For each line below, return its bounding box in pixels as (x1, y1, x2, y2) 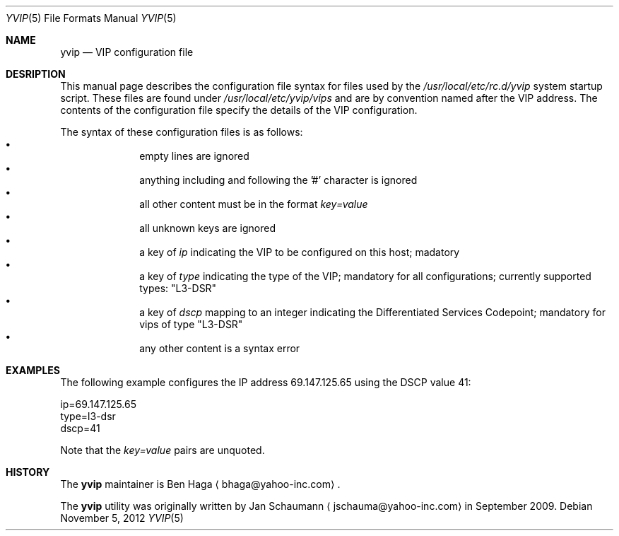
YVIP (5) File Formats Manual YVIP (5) (6, 12, 177, 24)
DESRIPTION (6, 68, 66, 80)
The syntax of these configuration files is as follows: (60, 126, 303, 138)
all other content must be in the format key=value (139, 198, 368, 210)
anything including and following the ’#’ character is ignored (139, 174, 418, 186)
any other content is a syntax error (139, 342, 300, 354)
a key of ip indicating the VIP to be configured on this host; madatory (139, 246, 460, 258)
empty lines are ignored (139, 150, 249, 162)
